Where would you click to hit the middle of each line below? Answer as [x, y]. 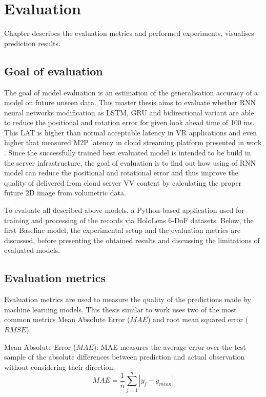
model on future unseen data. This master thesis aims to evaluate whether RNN [130, 102]
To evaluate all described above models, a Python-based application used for [124, 210]
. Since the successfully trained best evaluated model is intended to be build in [128, 153]
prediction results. [32, 43]
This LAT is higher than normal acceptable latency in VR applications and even [131, 132]
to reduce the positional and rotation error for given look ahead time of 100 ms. [129, 122]
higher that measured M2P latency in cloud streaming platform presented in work [133, 142]
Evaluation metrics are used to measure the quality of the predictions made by [128, 299]
